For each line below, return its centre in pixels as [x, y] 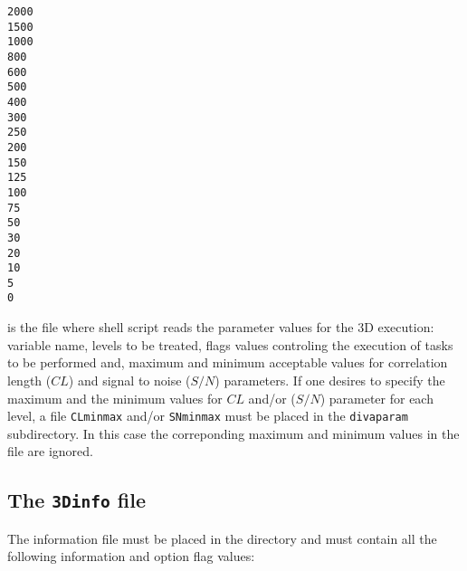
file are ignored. [50, 451]
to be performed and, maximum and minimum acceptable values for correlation [228, 362]
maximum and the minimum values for [115, 398]
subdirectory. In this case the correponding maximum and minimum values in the [233, 433]
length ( [29, 380]
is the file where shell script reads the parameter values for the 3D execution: [221, 327]
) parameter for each [376, 398]
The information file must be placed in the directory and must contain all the [222, 538]
